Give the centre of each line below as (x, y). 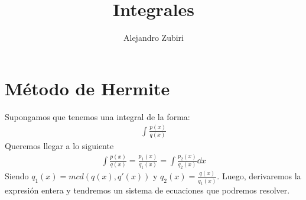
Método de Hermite (87, 88)
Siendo (17, 176)
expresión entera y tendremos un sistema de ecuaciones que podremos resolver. (147, 190)
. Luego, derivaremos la (259, 176)
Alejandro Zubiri (153, 38)
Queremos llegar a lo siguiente (59, 145)
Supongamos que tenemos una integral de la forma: (97, 116)
